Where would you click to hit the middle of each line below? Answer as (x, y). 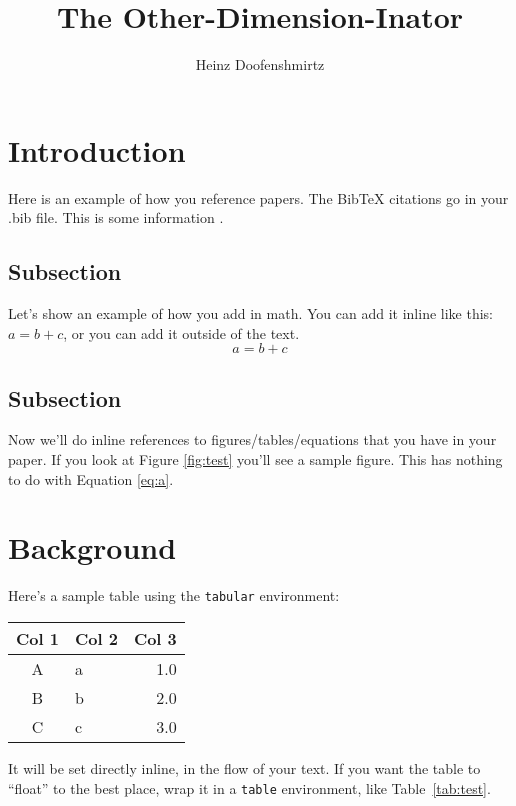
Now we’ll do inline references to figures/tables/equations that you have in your (252, 439)
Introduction (97, 149)
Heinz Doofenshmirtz (260, 64)
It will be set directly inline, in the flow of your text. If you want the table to (244, 768)
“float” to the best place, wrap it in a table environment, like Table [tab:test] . (249, 787)
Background (92, 547)
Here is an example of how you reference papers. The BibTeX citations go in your (258, 197)
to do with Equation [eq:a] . (91, 478)
